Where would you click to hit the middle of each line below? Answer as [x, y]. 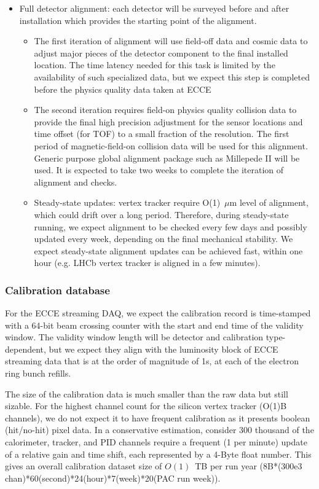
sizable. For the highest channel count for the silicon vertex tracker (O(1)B [146, 406]
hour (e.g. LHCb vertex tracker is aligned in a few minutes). [147, 263]
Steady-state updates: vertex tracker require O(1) [127, 202]
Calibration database [57, 290]
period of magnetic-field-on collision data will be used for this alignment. [171, 145]
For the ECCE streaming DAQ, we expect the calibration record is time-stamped [158, 313]
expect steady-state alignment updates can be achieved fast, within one [168, 250]
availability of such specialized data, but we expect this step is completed [172, 76]
